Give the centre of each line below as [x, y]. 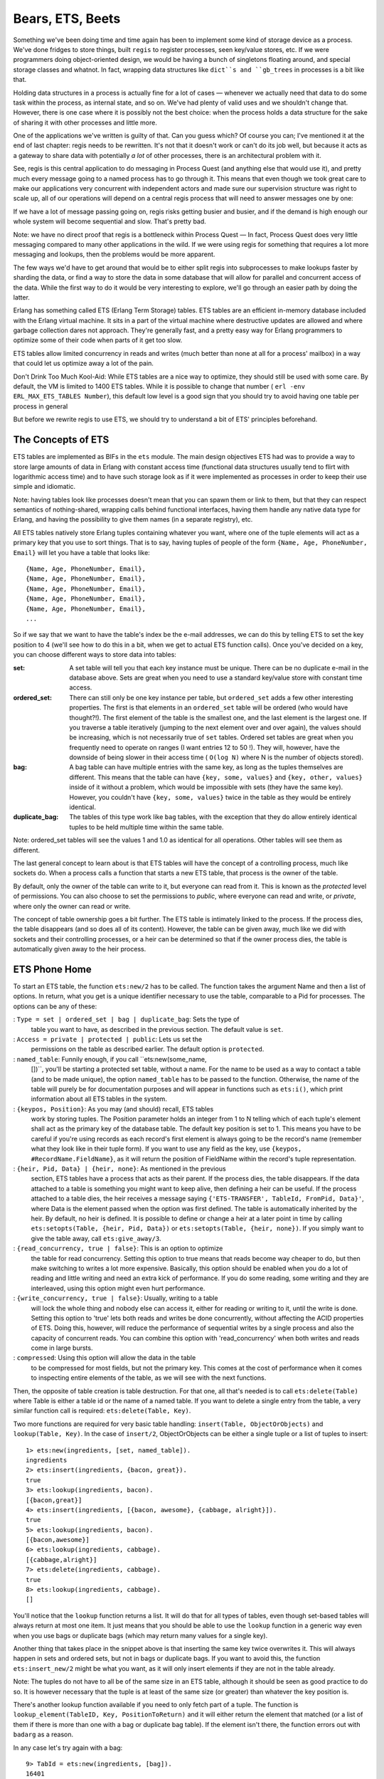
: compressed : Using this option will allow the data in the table [105, 1358]
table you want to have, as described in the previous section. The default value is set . [157, 1029]
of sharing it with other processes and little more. [85, 122]
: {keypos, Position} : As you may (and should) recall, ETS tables [113, 1109]
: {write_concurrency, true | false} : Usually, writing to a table [116, 1298]
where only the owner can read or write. [72, 906]
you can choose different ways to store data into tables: [95, 655]
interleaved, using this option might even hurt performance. [118, 1288]
